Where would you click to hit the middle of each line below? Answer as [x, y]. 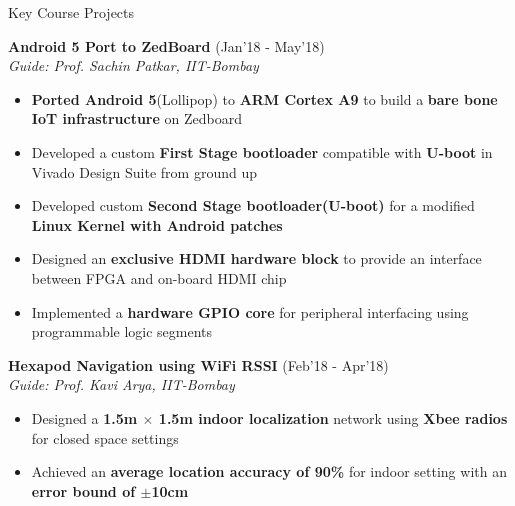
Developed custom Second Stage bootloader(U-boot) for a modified [253, 205]
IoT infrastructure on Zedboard [136, 118]
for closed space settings [105, 437]
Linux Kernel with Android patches [157, 224]
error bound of [83, 490]
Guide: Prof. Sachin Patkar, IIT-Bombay [133, 65]
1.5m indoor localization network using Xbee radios [333, 417]
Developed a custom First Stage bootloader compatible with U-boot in [262, 151]
